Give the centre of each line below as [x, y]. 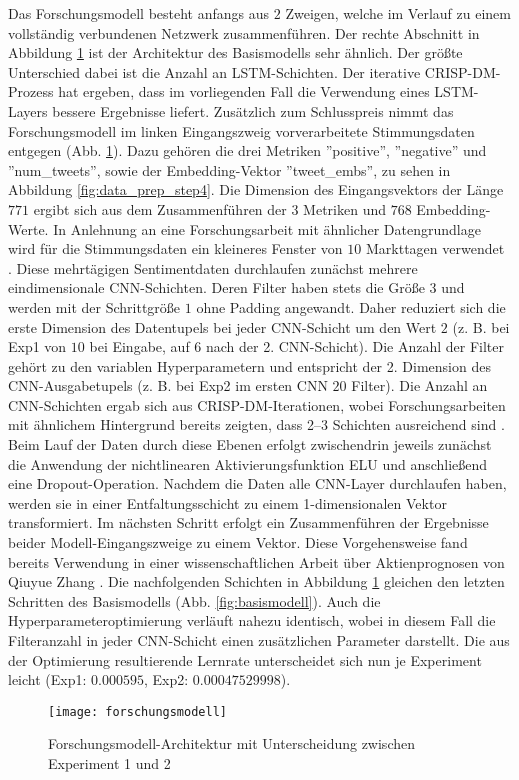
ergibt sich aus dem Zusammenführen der [160, 208]
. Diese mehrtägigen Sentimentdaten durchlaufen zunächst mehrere [213, 267]
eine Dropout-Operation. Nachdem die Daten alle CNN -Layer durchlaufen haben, [257, 483]
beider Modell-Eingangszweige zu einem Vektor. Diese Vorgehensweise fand [238, 542]
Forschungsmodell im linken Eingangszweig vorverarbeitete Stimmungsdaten [241, 130]
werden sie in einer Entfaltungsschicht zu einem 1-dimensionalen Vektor [227, 502]
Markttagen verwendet [435, 248]
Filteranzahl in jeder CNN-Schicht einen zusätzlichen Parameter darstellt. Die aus [259, 640]
